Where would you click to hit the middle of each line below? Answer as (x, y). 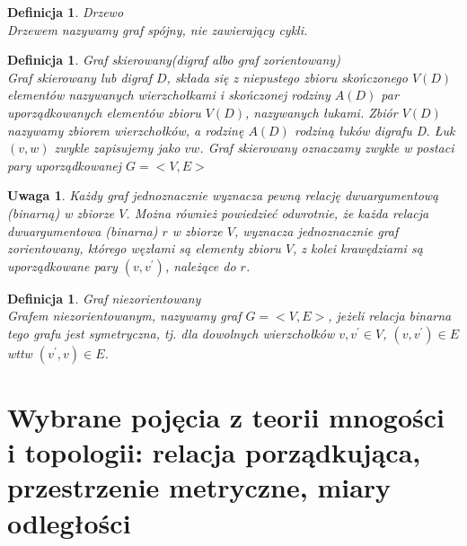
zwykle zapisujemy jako (117, 148)
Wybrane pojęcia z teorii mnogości (226, 417)
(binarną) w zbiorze (61, 212)
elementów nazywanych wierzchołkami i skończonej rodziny (169, 95)
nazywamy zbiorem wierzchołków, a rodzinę (126, 130)
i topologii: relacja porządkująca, (214, 452)
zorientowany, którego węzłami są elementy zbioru (144, 248)
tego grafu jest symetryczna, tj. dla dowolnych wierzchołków (171, 333)
